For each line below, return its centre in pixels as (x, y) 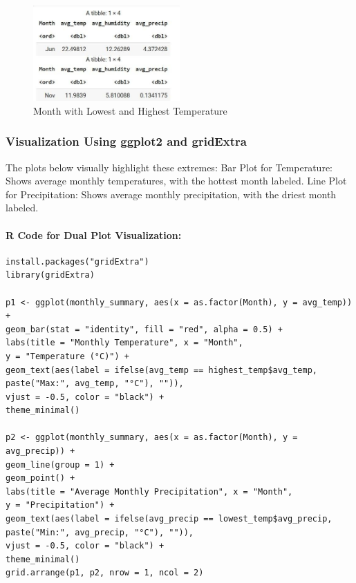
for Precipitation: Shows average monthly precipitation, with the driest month (171, 194)
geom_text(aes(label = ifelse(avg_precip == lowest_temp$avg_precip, (169, 519)
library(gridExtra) (50, 275)
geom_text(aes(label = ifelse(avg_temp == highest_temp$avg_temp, (162, 370)
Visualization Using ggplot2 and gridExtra (126, 141)
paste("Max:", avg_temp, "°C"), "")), (95, 384)
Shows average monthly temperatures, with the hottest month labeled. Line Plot (176, 181)
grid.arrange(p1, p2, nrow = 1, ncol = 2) (105, 573)
